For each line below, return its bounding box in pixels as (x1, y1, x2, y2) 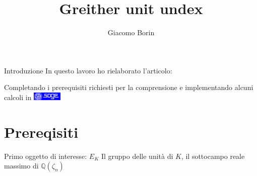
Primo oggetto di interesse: (4, 150, 87, 161)
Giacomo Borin (107, 27, 155, 38)
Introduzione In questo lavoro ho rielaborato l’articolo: (4, 65, 172, 75)
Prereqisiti (4, 121, 79, 142)
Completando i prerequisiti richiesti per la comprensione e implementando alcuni (4, 82, 253, 93)
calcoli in (4, 92, 32, 102)
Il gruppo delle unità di (101, 150, 173, 161)
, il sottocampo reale (181, 150, 245, 161)
